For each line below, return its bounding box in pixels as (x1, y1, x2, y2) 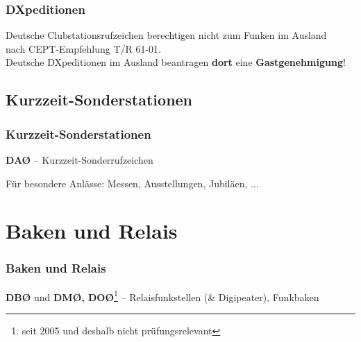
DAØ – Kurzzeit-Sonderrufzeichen (6, 153, 153, 166)
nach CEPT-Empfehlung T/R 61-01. (6, 41, 162, 55)
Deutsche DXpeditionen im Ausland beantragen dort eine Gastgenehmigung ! (6, 55, 346, 69)
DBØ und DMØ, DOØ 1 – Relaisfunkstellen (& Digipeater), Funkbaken (6, 287, 319, 304)
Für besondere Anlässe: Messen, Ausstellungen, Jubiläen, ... (6, 176, 259, 190)
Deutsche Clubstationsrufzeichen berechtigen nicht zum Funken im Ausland (6, 28, 327, 42)
